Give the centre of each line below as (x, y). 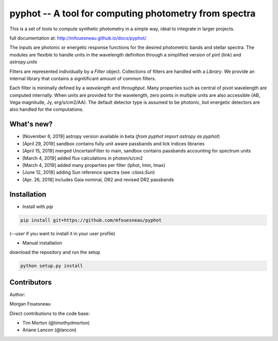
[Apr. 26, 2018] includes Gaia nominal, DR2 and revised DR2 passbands (98, 179)
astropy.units (23, 62)
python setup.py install (52, 266)
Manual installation (42, 243)
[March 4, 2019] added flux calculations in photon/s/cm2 (83, 158)
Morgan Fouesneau (30, 304)
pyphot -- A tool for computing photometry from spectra (133, 13)
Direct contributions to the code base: (50, 313)
